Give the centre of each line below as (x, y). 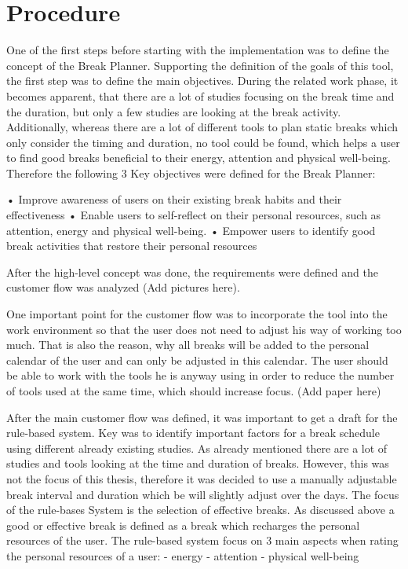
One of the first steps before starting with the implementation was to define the (198, 50)
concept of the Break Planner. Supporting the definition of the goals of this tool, (200, 65)
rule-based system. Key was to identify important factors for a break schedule (193, 433)
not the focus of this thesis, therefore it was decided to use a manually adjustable (202, 478)
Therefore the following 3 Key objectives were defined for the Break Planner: (191, 173)
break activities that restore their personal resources (132, 246)
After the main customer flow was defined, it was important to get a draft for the (202, 417)
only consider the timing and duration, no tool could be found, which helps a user (203, 142)
